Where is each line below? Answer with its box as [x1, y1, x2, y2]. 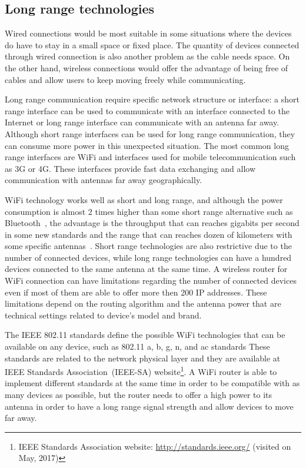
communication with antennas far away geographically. [5, 174, 202, 186]
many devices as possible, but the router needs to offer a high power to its [5, 389, 272, 401]
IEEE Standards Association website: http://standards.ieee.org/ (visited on [18, 440, 291, 452]
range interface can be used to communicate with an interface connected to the [5, 104, 290, 117]
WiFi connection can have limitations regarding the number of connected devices [5, 274, 297, 287]
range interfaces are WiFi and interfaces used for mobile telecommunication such [5, 151, 296, 163]
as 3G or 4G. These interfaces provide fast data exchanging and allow [5, 162, 256, 174]
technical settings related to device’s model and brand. [5, 308, 202, 321]
